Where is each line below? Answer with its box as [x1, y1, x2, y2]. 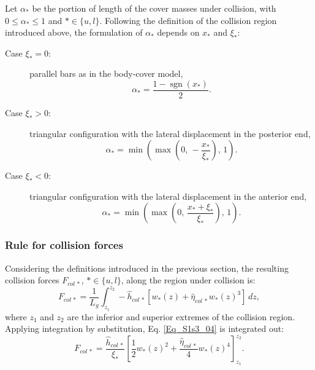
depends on [157, 26, 200, 39]
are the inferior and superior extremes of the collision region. [67, 310, 295, 323]
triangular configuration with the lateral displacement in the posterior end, [29, 127, 311, 140]
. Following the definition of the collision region [99, 14, 277, 26]
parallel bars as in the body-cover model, [29, 67, 183, 80]
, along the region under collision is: [121, 274, 256, 286]
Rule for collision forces [5, 237, 123, 253]
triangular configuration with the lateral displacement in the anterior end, [29, 189, 307, 202]
